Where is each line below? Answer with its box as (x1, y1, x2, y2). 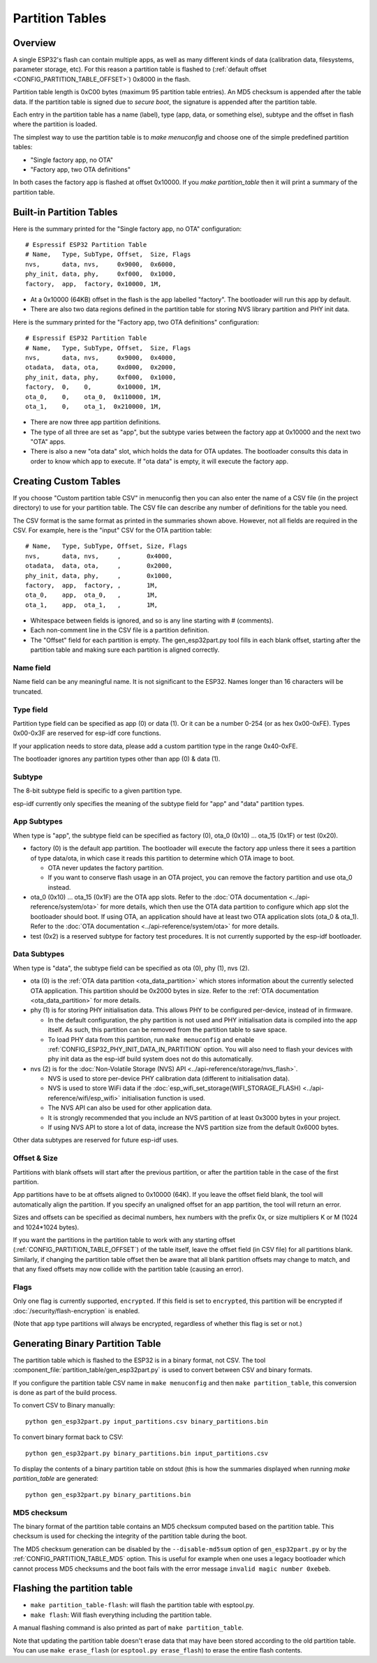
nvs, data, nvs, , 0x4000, (25, 552, 173, 560)
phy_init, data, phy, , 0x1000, (25, 572, 173, 579)
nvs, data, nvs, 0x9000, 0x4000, (25, 353, 177, 361)
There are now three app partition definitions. (30, 418, 161, 426)
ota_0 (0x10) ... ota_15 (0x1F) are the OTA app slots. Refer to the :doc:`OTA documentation (30, 893, 288, 902)
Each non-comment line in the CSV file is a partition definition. (30, 626, 209, 634)
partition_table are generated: (13, 1475, 99, 1483)
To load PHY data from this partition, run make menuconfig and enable (47, 1035, 255, 1043)
